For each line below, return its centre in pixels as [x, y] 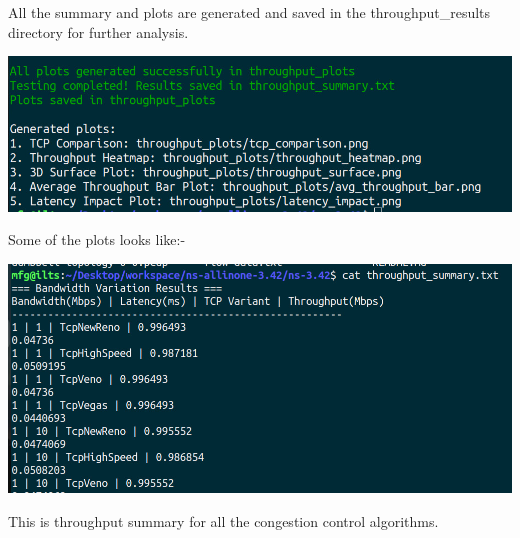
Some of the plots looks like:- [97, 239]
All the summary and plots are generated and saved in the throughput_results [249, 12]
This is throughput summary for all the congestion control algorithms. [223, 520]
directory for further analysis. [98, 31]
